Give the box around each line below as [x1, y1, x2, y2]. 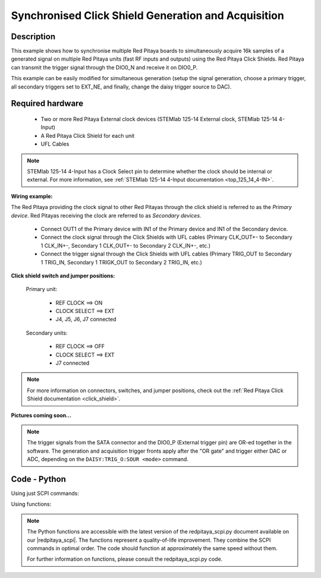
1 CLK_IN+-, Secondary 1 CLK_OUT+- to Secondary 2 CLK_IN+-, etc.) [40, 242, 211, 249]
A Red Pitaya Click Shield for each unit [40, 132, 135, 139]
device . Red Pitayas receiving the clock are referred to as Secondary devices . [11, 211, 202, 219]
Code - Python [11, 474, 67, 484]
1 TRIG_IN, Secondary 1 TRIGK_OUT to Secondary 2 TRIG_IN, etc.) [40, 258, 202, 266]
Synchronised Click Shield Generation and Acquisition [11, 9, 285, 22]
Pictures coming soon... [11, 412, 71, 419]
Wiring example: [11, 192, 53, 200]
